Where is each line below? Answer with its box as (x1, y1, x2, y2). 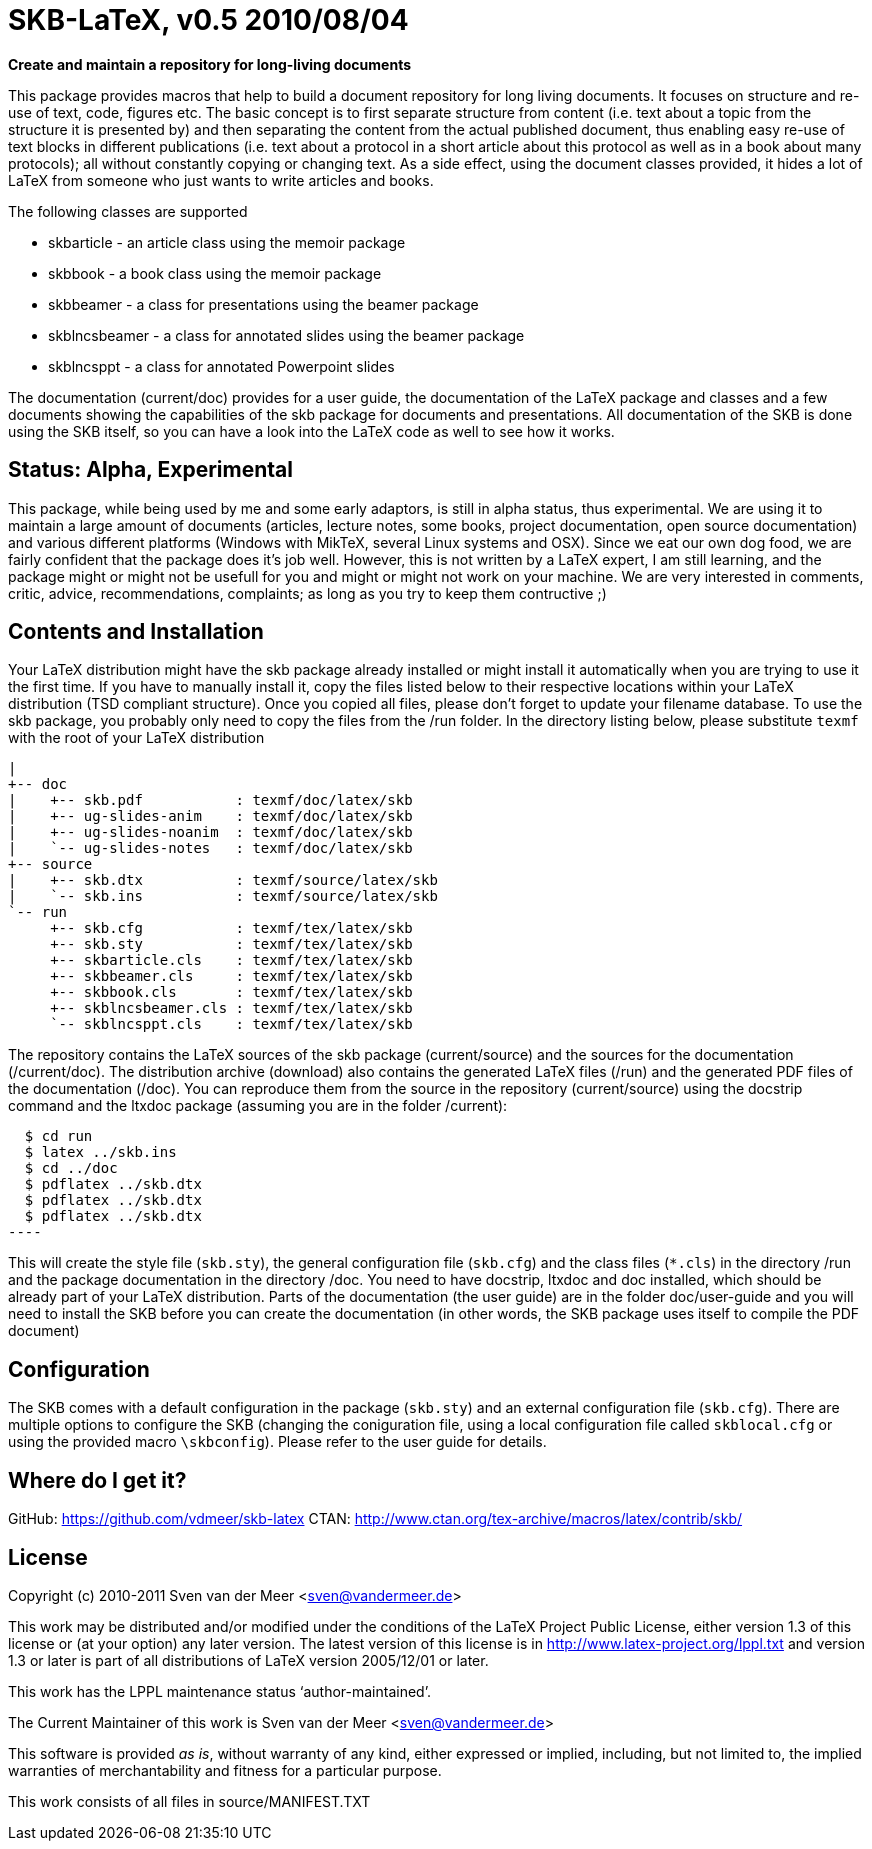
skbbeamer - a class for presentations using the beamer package (48, 295, 479, 313)
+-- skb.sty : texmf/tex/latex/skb (50, 936, 413, 953)
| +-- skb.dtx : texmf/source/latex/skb (8, 872, 438, 889)
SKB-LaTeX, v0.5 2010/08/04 (8, 3, 409, 37)
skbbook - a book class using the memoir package (48, 264, 382, 282)
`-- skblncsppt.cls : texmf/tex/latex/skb (50, 1016, 413, 1033)
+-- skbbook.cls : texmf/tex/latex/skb (50, 984, 413, 1001)
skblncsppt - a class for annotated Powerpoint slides (48, 357, 395, 375)
